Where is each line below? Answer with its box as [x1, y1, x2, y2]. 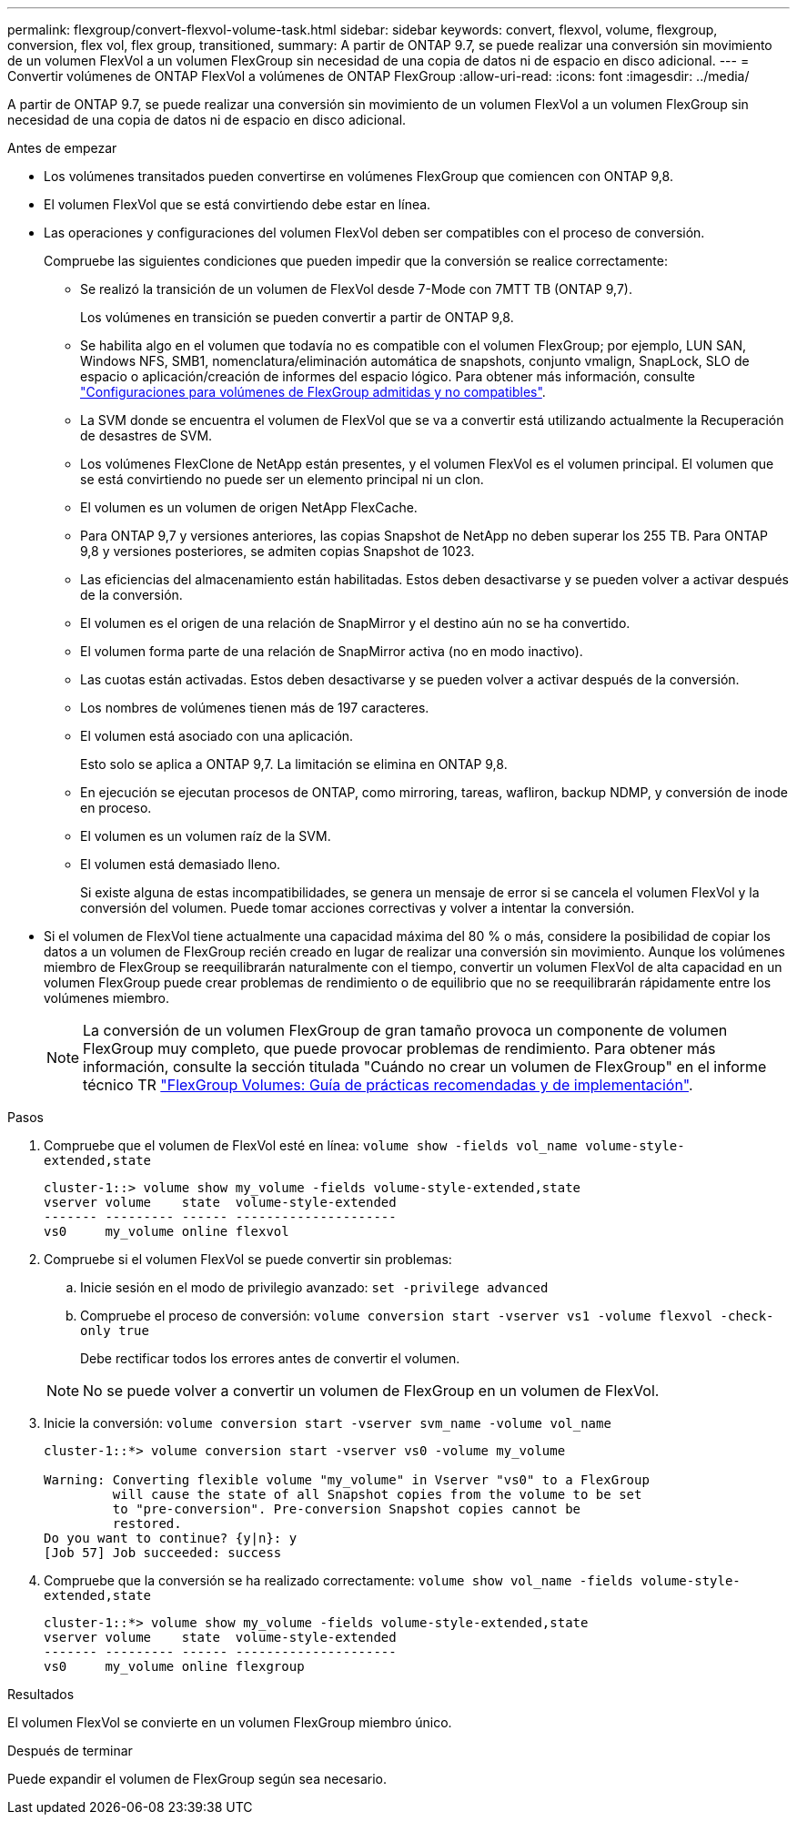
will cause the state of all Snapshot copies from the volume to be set [112, 1487, 642, 1502]
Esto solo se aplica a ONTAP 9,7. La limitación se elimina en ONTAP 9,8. [80, 756, 508, 772]
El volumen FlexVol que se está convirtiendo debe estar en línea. [44, 197, 431, 212]
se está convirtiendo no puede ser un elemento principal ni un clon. [80, 471, 484, 487]
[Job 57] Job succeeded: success [44, 1545, 282, 1560]
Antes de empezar [7, 140, 117, 156]
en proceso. [80, 800, 152, 815]
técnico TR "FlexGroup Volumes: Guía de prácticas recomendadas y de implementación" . [83, 1076, 693, 1094]
